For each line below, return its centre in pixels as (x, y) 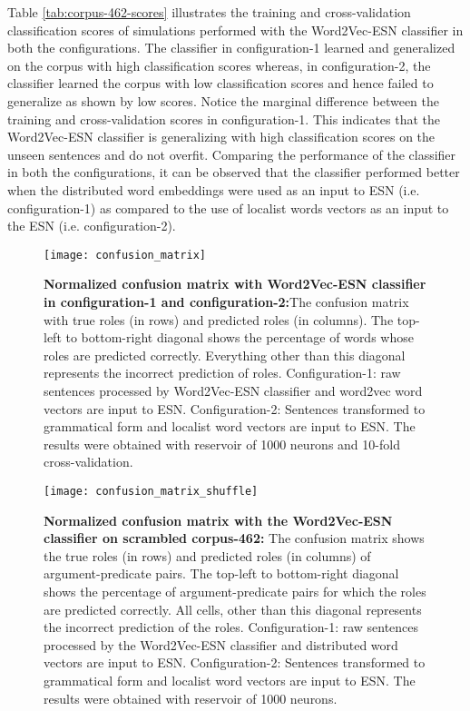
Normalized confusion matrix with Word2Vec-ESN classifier (235, 284)
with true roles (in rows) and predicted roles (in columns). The (219, 319)
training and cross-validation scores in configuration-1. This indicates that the (224, 118)
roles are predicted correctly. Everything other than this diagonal (225, 355)
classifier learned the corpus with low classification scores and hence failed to (220, 83)
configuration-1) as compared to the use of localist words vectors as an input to (228, 207)
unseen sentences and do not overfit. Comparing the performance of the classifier (232, 154)
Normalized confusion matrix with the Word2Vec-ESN (218, 520)
